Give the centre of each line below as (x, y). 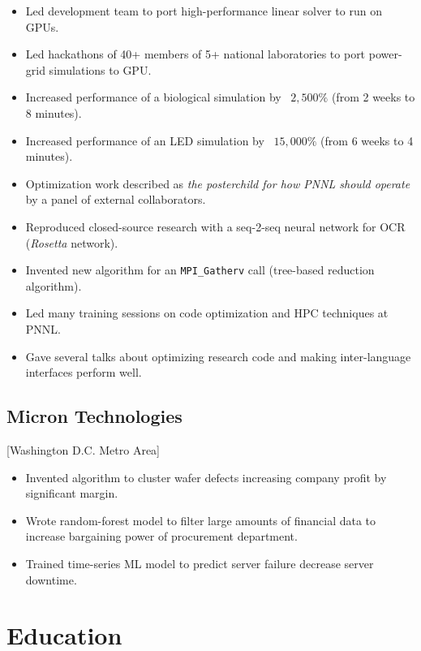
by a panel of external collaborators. (116, 199)
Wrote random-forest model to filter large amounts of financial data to (201, 520)
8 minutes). (54, 112)
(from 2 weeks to (373, 97)
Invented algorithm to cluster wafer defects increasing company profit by (206, 477)
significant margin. (72, 493)
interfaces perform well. (84, 372)
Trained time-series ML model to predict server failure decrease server (200, 563)
